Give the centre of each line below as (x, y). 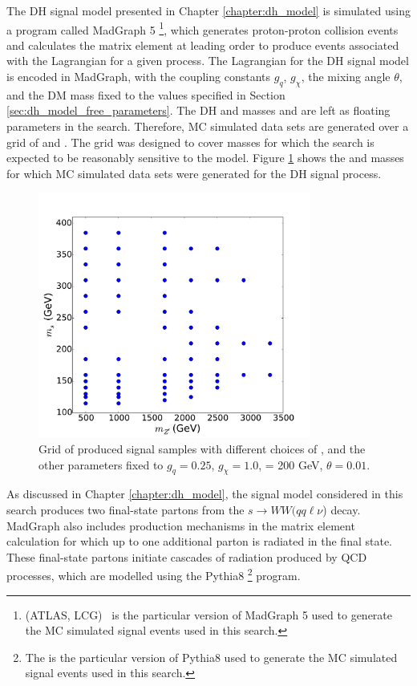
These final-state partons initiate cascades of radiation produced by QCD (187, 556)
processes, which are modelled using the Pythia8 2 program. (154, 574)
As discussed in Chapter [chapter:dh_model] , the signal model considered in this (205, 494)
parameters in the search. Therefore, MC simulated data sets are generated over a (208, 126)
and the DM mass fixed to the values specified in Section (146, 94)
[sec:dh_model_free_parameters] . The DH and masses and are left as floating (198, 110)
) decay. (342, 510)
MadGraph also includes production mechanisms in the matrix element (181, 525)
